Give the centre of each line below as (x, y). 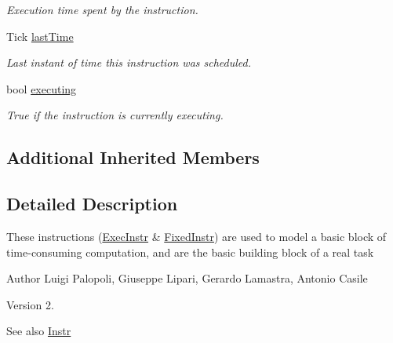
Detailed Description (92, 204)
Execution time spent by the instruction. (102, 9)
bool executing (42, 88)
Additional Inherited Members (133, 157)
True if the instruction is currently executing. (115, 115)
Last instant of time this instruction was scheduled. (129, 62)
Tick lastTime (40, 36)
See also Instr (39, 331)
